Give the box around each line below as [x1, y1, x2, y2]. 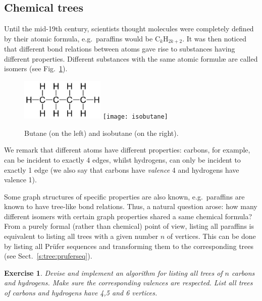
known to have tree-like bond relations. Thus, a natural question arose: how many [4, 201, 257, 212]
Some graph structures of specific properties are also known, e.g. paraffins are [4, 191, 245, 202]
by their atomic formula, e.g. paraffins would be [4, 33, 153, 43]
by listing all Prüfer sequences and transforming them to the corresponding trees [4, 240, 254, 251]
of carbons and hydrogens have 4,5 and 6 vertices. [4, 287, 158, 298]
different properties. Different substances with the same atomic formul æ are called [4, 53, 258, 64]
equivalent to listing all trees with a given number [4, 231, 159, 241]
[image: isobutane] [102, 113, 168, 121]
